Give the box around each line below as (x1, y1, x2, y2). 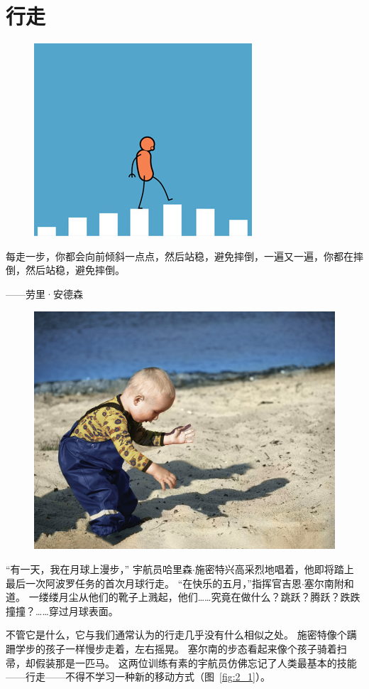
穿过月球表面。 (48, 603, 119, 618)
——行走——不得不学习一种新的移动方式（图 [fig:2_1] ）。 (6, 669, 270, 684)
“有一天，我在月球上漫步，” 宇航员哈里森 (6, 562, 192, 577)
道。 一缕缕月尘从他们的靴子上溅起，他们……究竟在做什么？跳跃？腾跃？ (6, 589, 341, 604)
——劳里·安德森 (6, 286, 83, 301)
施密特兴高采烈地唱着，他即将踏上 (194, 562, 354, 577)
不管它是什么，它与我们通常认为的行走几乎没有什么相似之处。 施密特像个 (6, 627, 347, 642)
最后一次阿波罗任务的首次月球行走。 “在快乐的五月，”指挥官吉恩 (6, 575, 302, 590)
